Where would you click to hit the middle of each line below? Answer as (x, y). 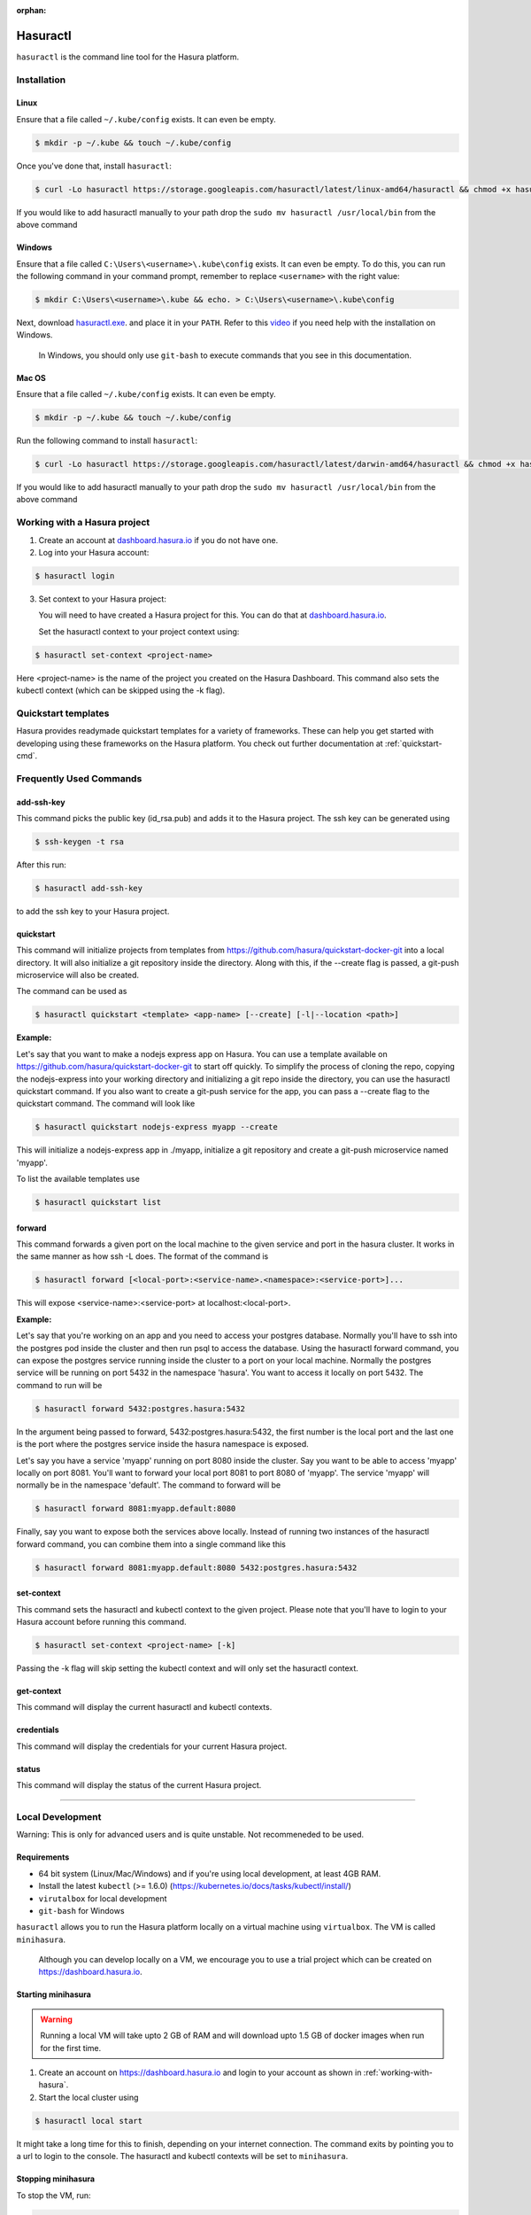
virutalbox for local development (103, 1898)
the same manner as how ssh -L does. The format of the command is (142, 1256)
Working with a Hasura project (83, 523)
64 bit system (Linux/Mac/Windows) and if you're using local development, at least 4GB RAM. (210, 1873)
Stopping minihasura (56, 2179)
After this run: (41, 865)
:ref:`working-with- (398, 2072)
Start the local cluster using (88, 2097)
